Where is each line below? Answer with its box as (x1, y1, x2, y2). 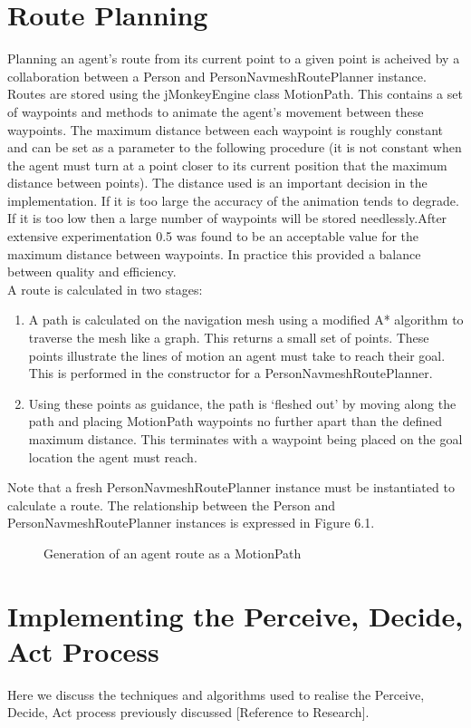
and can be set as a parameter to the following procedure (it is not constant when (7, 138, 462, 157)
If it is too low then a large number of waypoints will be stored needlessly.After (7, 209, 447, 228)
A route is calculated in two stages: (7, 279, 203, 298)
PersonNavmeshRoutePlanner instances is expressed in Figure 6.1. (7, 513, 375, 532)
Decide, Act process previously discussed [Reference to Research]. (7, 703, 370, 722)
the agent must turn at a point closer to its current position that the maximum (7, 155, 447, 174)
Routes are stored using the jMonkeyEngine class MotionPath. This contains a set (7, 84, 463, 103)
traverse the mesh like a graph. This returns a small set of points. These (28, 328, 429, 347)
